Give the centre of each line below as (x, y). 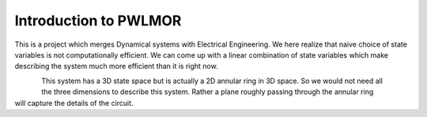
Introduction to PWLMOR (98, 21)
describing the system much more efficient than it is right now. (116, 66)
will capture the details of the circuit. (74, 103)
